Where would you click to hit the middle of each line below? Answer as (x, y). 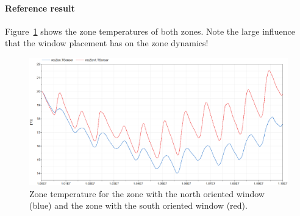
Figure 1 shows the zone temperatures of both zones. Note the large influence (150, 31)
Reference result (40, 8)
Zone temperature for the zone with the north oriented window (147, 193)
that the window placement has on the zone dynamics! (107, 43)
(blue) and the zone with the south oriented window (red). (138, 205)
